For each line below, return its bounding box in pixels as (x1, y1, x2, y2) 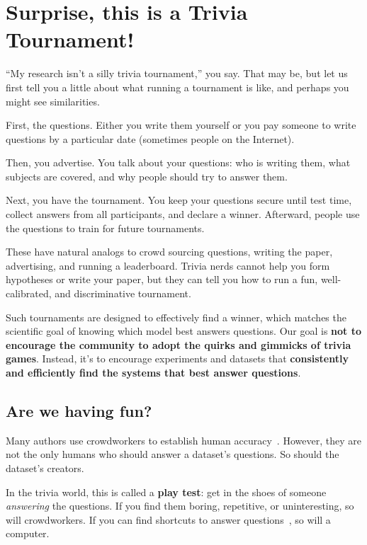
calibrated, (6, 286, 52, 301)
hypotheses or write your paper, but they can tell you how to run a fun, (6, 272, 318, 287)
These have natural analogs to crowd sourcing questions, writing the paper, (6, 244, 333, 259)
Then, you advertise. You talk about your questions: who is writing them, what (6, 155, 351, 170)
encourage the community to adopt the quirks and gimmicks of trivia (6, 337, 351, 352)
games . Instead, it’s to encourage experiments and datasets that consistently (6, 351, 349, 366)
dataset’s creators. (6, 460, 84, 475)
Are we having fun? (6, 399, 152, 421)
